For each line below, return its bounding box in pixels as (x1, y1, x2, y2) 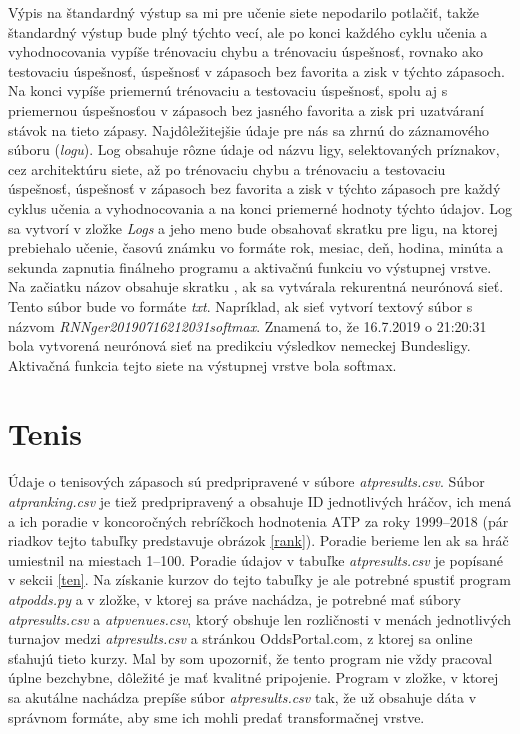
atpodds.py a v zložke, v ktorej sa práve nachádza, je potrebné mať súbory (8, 588, 461, 609)
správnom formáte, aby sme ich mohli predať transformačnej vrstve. (8, 706, 425, 727)
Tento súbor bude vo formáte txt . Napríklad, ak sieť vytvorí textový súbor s (8, 295, 473, 316)
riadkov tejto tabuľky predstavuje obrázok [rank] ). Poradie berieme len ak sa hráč (8, 530, 509, 551)
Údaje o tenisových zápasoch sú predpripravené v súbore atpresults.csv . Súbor (8, 471, 485, 492)
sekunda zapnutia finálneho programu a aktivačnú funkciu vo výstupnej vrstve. (8, 256, 492, 277)
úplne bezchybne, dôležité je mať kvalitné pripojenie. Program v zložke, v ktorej (8, 667, 499, 688)
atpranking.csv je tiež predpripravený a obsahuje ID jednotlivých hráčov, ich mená (8, 491, 512, 511)
